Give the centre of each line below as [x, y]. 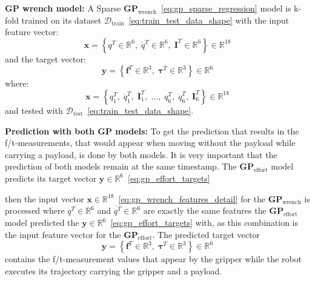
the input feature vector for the [63, 234]
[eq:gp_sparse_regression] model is [226, 8]
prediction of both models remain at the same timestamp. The [121, 166]
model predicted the [42, 223]
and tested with [34, 110]
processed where [35, 210]
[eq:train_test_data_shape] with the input [209, 20]
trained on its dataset [61, 20]
